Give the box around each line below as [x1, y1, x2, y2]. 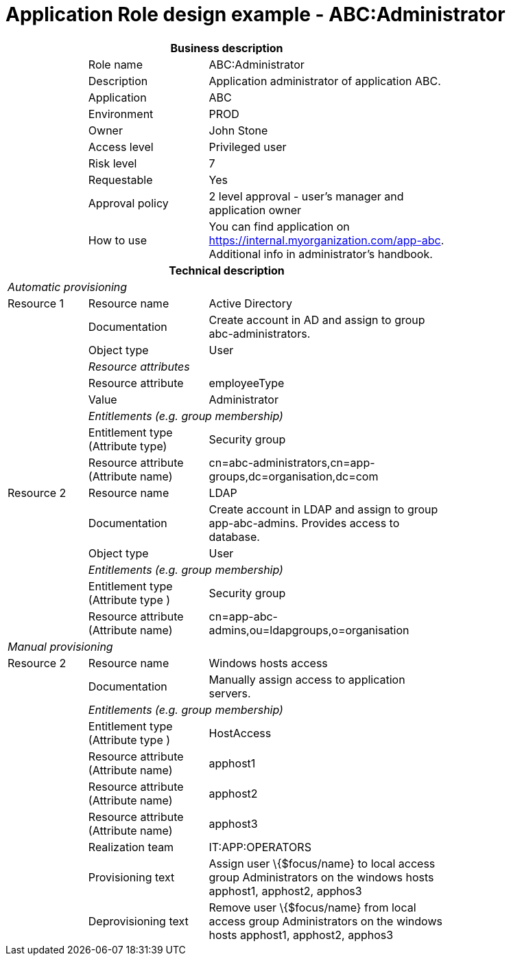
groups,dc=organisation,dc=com [209, 469, 379, 483]
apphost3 [209, 816, 258, 831]
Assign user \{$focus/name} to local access [209, 856, 436, 870]
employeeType [209, 375, 285, 390]
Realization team [88, 840, 174, 854]
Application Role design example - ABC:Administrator [5, 3, 506, 26]
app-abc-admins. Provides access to [209, 516, 400, 530]
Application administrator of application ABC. [209, 73, 441, 88]
